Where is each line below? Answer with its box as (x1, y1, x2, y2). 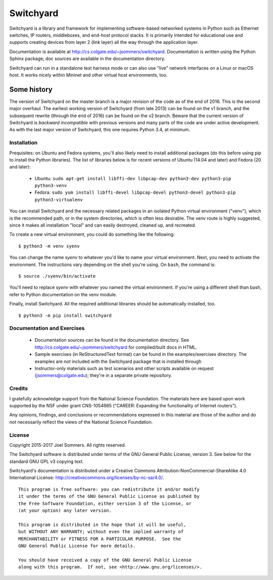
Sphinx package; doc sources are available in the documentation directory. (9, 56, 165, 62)
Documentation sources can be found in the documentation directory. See (34, 337, 189, 343)
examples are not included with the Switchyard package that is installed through (34, 358, 202, 364)
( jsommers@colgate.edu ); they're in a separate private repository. (34, 373, 172, 379)
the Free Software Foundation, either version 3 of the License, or (18, 500, 192, 506)
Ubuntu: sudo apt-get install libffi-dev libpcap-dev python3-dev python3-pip (34, 175, 232, 181)
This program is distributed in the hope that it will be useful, (18, 521, 187, 528)
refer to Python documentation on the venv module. (9, 291, 117, 297)
